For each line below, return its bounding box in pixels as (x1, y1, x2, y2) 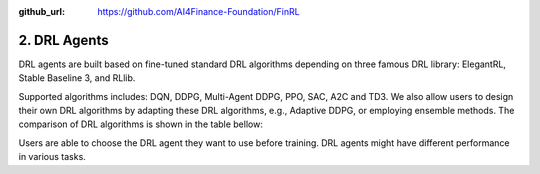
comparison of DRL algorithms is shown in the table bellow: (18, 118, 264, 130)
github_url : (18, 6, 65, 17)
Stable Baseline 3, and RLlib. (18, 72, 136, 84)
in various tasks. (18, 151, 87, 163)
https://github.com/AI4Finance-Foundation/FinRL (97, 6, 300, 17)
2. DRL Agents (18, 31, 109, 49)
